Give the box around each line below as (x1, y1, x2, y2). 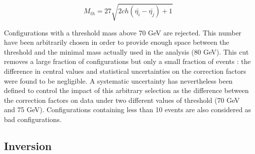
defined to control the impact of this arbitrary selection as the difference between (4, 85, 249, 95)
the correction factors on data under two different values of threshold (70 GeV (4, 94, 240, 105)
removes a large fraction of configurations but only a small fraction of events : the (4, 56, 251, 66)
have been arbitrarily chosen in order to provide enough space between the (4, 37, 229, 47)
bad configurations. (4, 114, 62, 124)
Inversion (4, 138, 52, 153)
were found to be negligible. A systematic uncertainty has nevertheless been (4, 75, 233, 86)
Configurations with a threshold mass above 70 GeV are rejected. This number (4, 27, 242, 37)
